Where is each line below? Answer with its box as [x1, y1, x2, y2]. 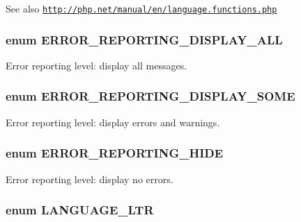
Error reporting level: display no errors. [6, 171, 173, 186]
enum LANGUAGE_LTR [6, 201, 154, 219]
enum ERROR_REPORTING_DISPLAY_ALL [6, 31, 283, 48]
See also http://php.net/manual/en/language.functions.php [6, 1, 277, 15]
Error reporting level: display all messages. [6, 58, 187, 72]
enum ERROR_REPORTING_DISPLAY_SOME [6, 87, 295, 105]
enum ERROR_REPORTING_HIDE [6, 144, 224, 162]
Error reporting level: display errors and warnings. [6, 114, 220, 129]
